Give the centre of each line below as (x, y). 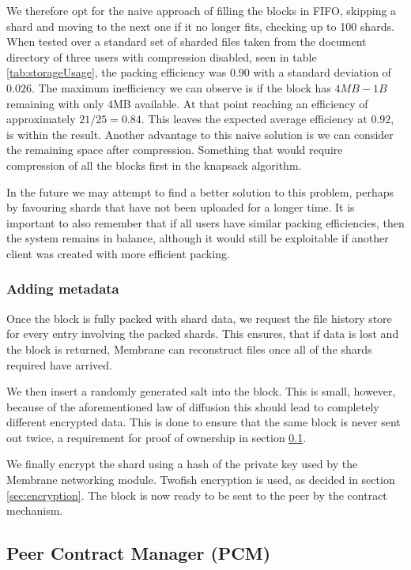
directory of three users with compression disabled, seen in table (162, 56)
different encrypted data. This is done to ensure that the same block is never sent (204, 422)
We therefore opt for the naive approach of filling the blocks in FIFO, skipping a (202, 10)
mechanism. (35, 510)
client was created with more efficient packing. (118, 253)
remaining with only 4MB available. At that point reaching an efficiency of (187, 103)
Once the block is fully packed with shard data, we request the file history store (199, 318)
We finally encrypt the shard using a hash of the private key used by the (182, 464)
